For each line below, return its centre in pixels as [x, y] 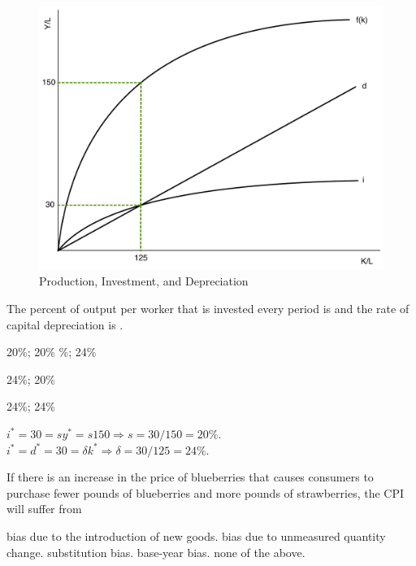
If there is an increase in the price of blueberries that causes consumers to [190, 477]
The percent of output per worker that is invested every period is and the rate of [208, 308]
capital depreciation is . [65, 324]
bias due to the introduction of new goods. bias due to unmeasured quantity [196, 536]
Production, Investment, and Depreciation [144, 281]
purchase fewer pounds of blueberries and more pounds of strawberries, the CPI [206, 492]
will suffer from [44, 509]
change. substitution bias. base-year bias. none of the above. [156, 552]
